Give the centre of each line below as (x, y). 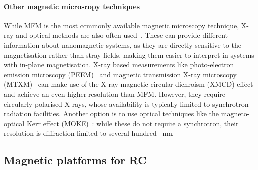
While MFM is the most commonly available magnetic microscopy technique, (122, 25)
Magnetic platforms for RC (75, 160)
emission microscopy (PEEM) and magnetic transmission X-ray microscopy (120, 74)
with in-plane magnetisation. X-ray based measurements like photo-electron (119, 65)
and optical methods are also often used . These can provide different (122, 35)
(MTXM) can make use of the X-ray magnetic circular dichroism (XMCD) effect (129, 84)
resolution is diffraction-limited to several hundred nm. (89, 133)
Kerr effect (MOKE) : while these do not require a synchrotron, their (132, 123)
